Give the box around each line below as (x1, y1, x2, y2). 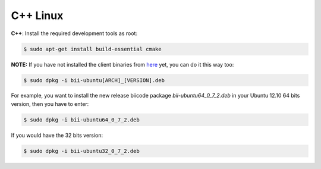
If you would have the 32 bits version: (11, 132, 103, 139)
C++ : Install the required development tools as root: (11, 30, 138, 37)
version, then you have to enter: (11, 100, 89, 107)
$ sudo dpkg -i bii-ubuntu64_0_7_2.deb (23, 116, 140, 123)
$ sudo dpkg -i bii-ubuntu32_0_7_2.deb (23, 148, 140, 154)
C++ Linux (11, 9, 64, 22)
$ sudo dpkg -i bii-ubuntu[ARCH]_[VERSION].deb (23, 77, 165, 83)
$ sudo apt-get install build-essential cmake (23, 45, 162, 52)
